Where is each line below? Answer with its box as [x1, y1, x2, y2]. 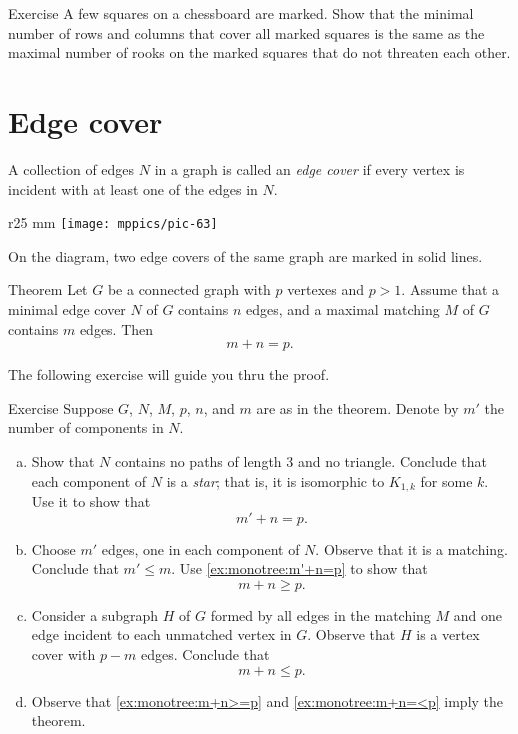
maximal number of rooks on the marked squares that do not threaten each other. [8, 42, 511, 63]
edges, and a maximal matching [246, 298, 440, 319]
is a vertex [416, 624, 480, 645]
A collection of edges [8, 158, 135, 179]
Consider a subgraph [31, 604, 159, 625]
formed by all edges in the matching [210, 604, 431, 625]
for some [420, 470, 473, 491]
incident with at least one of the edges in [8, 178, 258, 199]
